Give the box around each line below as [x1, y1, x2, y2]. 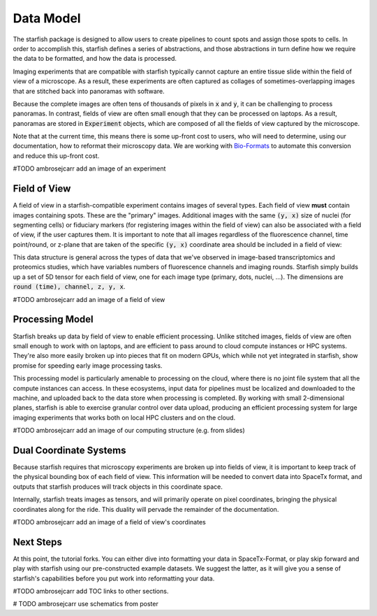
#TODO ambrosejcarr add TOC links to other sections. [13, 587, 169, 596]
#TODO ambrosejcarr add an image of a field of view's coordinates [13, 517, 206, 526]
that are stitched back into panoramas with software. [13, 87, 165, 95]
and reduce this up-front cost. [13, 151, 100, 160]
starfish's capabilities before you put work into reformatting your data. [13, 574, 215, 582]
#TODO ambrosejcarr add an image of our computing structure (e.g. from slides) [13, 427, 246, 435]
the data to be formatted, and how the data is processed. [13, 55, 177, 63]
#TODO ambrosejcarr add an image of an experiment [13, 164, 166, 173]
